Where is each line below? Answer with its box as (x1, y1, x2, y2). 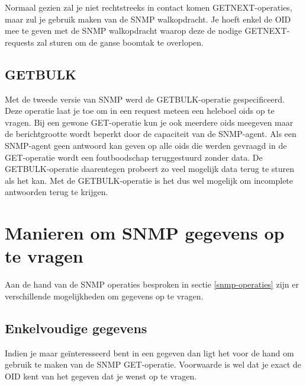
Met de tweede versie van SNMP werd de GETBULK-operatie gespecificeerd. (5, 92, 285, 105)
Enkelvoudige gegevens (5, 318, 147, 337)
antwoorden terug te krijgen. (5, 186, 108, 198)
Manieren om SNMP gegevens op (5, 221, 285, 245)
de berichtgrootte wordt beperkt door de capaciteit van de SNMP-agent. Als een (5, 127, 297, 140)
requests (5, 36, 34, 48)
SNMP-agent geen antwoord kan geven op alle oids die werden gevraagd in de (5, 139, 287, 151)
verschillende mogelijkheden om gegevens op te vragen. (5, 289, 204, 302)
